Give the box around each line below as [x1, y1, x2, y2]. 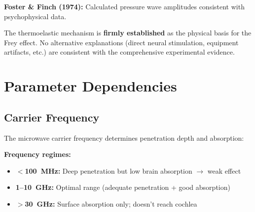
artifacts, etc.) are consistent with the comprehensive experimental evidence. [4, 47, 235, 57]
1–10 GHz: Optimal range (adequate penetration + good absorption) [15, 182, 230, 192]
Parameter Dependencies [4, 76, 177, 96]
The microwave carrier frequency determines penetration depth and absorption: [4, 132, 244, 143]
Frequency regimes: [4, 149, 71, 159]
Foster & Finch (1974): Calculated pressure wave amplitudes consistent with [4, 1, 245, 11]
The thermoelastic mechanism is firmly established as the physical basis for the [4, 28, 252, 38]
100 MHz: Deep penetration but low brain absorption [25, 165, 192, 176]
